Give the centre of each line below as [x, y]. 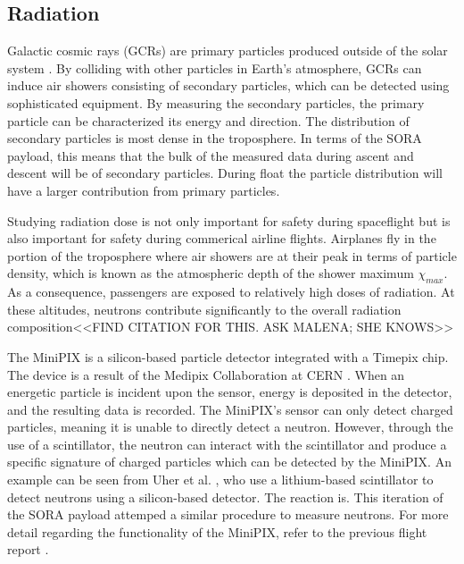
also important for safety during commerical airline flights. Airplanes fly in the [222, 238]
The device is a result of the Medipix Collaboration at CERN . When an [206, 374]
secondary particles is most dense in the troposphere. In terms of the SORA [215, 138]
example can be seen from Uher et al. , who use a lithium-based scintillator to [220, 480]
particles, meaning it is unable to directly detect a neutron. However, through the [230, 427]
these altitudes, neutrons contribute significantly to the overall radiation [204, 309]
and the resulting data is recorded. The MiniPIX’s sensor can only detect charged [230, 409]
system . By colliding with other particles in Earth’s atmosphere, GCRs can [215, 67]
